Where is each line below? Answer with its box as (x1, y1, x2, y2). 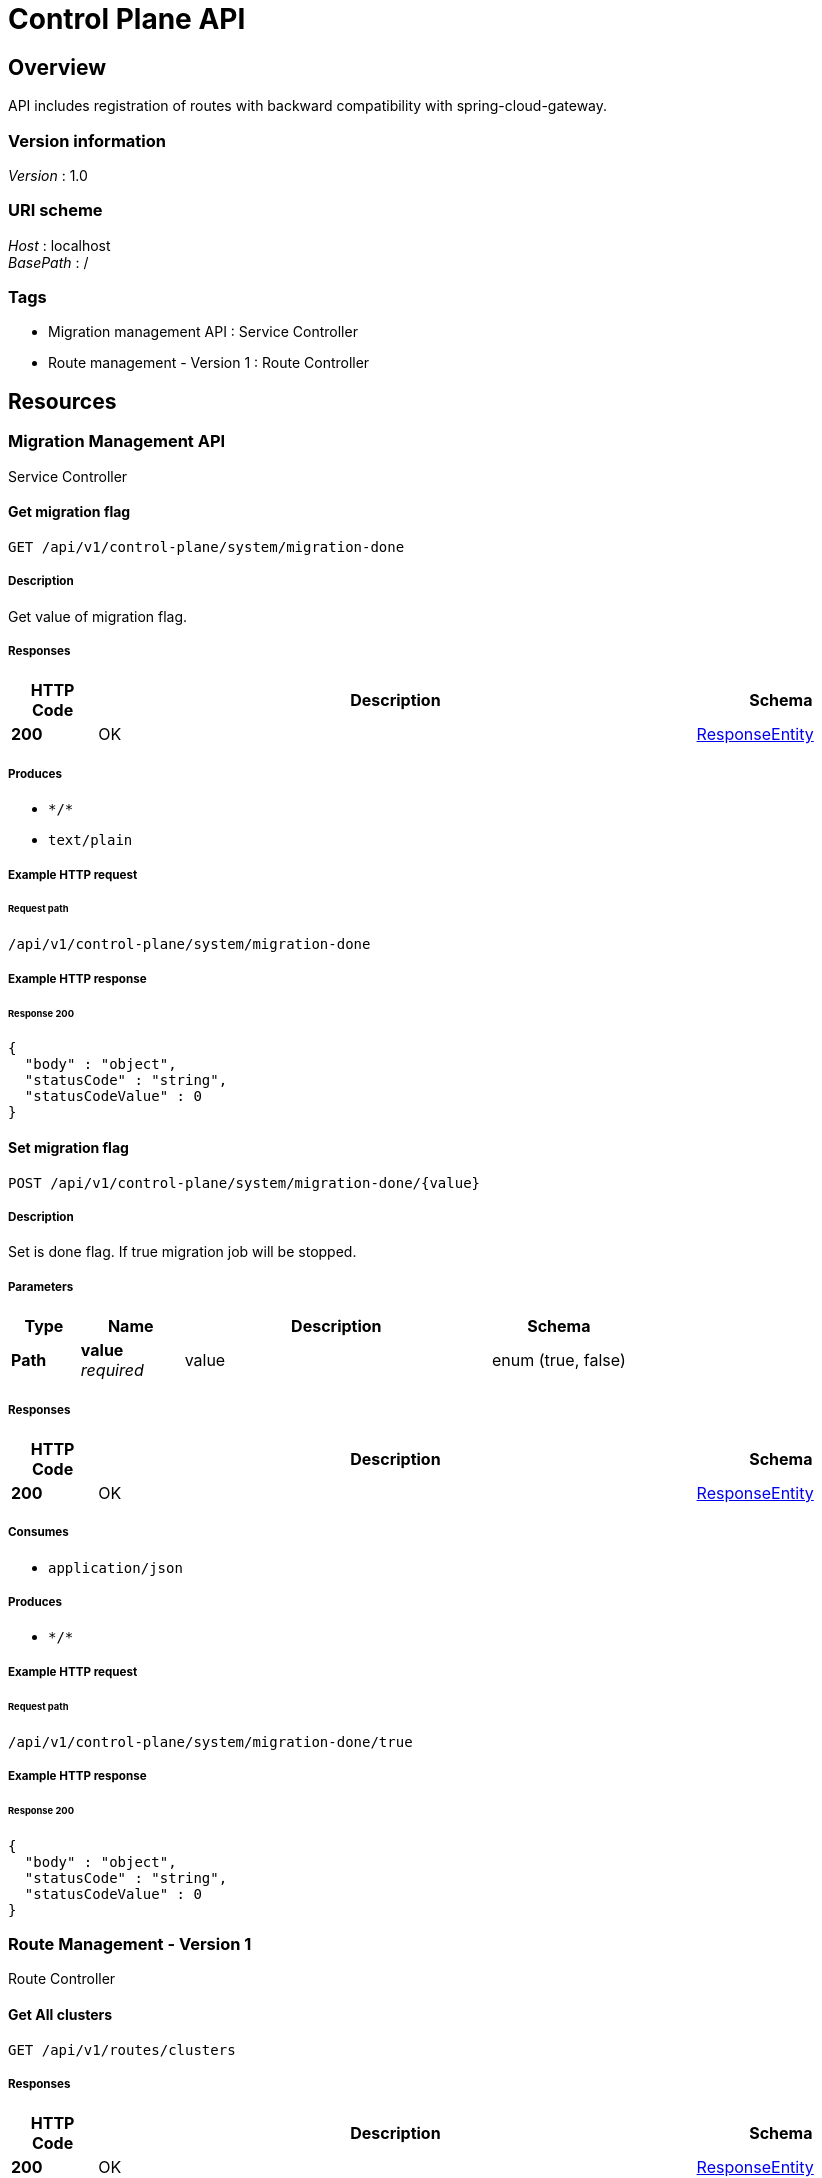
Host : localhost (8, 236, 111, 254)
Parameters (8, 1279, 74, 1294)
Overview (8, 54, 107, 80)
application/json (48, 1559, 183, 1576)
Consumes (8, 1525, 69, 1540)
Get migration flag (8, 503, 131, 521)
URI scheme (8, 200, 103, 221)
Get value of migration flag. (8, 607, 188, 625)
